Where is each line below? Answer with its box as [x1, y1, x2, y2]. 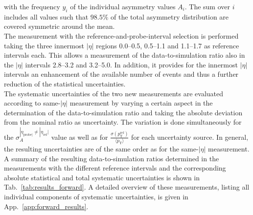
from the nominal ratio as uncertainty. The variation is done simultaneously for [4, 117, 242, 127]
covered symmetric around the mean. [4, 21, 115, 31]
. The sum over [184, 1, 230, 11]
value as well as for [51, 131, 108, 142]
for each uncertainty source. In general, [131, 131, 249, 142]
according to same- [4, 98, 61, 108]
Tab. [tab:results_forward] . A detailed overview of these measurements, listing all [4, 182, 250, 192]
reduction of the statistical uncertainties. [4, 78, 126, 88]
